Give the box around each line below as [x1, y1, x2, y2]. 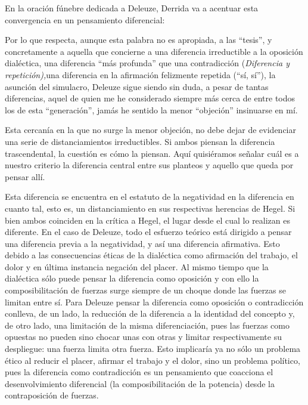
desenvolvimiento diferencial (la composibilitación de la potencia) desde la [5, 377, 275, 389]
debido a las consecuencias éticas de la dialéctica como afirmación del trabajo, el [5, 249, 298, 261]
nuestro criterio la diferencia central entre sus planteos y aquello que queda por [5, 159, 294, 171]
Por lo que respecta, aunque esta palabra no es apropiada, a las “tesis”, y [5, 33, 272, 46]
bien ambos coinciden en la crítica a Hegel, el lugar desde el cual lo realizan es [5, 214, 291, 226]
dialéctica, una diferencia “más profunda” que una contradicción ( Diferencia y [5, 57, 290, 69]
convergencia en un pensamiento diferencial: [5, 13, 165, 26]
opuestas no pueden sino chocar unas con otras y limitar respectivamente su [5, 330, 282, 343]
